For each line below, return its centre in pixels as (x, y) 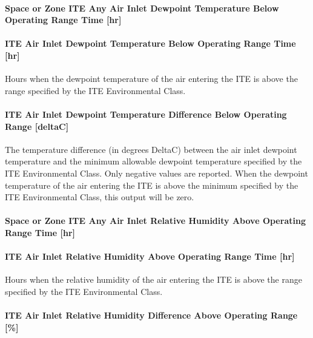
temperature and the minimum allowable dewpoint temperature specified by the (153, 161)
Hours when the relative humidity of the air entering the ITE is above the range (153, 279)
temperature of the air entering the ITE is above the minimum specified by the (152, 185)
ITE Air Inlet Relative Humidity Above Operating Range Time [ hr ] (150, 256)
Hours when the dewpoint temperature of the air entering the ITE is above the (151, 79)
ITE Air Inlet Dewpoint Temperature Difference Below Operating (146, 114)
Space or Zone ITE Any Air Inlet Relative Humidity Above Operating (155, 221)
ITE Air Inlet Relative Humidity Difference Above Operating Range (151, 315)
